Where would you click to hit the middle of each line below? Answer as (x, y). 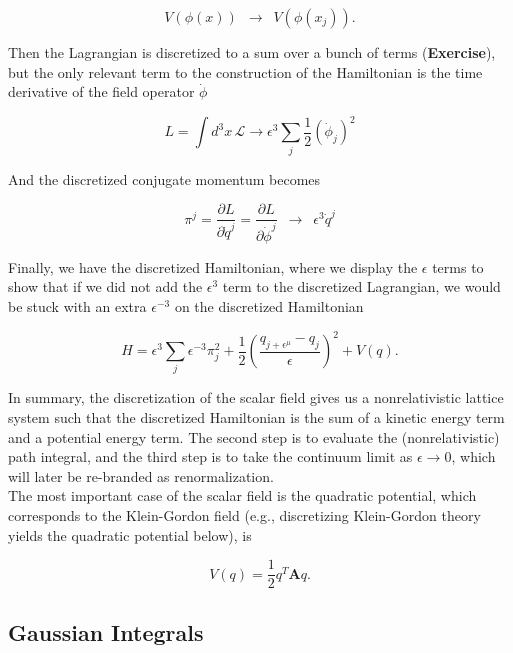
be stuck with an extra (77, 306)
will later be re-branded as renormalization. (141, 475)
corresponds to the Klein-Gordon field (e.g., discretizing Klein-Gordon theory (244, 515)
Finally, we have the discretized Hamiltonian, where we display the (213, 266)
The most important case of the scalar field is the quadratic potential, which (242, 495)
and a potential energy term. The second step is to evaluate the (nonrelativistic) (254, 436)
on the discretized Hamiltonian (269, 306)
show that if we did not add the (105, 286)
